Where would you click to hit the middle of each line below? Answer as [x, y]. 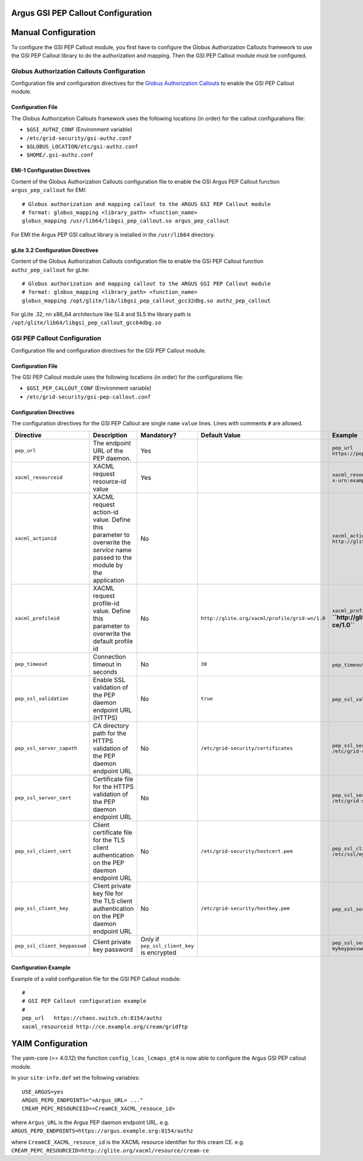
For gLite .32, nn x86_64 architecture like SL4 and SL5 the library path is [101, 314]
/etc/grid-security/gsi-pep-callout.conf [89, 397]
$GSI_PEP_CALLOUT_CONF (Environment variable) [89, 388]
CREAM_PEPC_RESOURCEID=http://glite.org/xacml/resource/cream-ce [110, 1150]
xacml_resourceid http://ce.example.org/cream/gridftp [105, 1026]
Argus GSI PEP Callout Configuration [82, 13]
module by [108, 565]
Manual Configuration [54, 32]
